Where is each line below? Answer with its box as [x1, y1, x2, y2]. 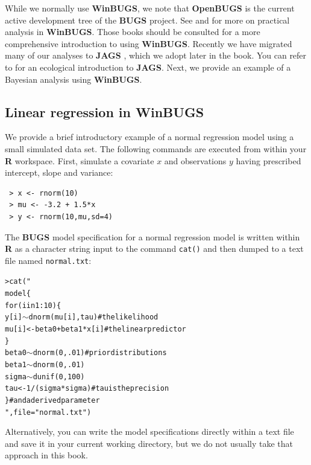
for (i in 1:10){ [5, 301, 61, 310]
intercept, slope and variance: [5, 166, 113, 179]
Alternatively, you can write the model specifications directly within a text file [5, 425, 294, 438]
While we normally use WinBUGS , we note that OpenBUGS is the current [5, 2, 295, 14]
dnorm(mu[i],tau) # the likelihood [28, 313, 159, 322]
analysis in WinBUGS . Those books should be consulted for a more [5, 25, 260, 38]
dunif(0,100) [33, 372, 85, 381]
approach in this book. [5, 449, 88, 461]
